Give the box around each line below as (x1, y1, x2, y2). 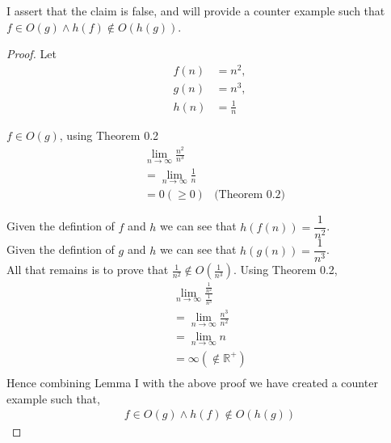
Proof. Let (6, 45, 57, 62)
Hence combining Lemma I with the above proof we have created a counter (6, 373, 378, 390)
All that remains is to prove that (6, 261, 169, 278)
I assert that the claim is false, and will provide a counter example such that (6, 2, 385, 19)
